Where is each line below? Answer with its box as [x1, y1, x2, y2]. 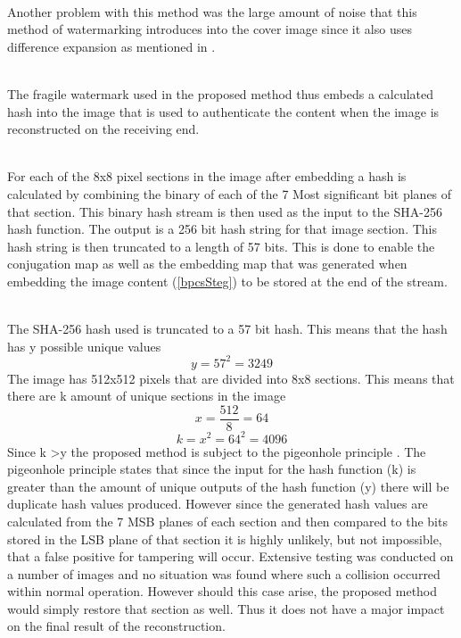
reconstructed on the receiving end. [7, 120, 200, 138]
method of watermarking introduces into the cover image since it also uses [7, 20, 412, 38]
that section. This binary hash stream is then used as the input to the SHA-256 [7, 202, 442, 220]
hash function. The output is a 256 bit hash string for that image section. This [7, 220, 438, 238]
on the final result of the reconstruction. [7, 617, 226, 635]
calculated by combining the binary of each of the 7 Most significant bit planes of [7, 184, 452, 203]
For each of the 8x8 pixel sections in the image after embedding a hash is [7, 167, 407, 186]
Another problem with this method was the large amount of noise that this [7, 2, 417, 21]
